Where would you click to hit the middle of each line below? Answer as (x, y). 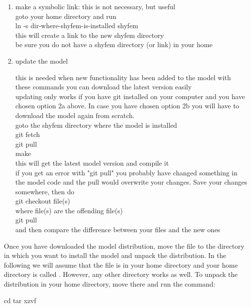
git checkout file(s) (43, 201)
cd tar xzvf (20, 300)
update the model (41, 60)
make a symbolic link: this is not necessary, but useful (95, 6)
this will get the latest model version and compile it (92, 162)
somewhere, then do (45, 191)
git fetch (28, 134)
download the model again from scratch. (75, 115)
